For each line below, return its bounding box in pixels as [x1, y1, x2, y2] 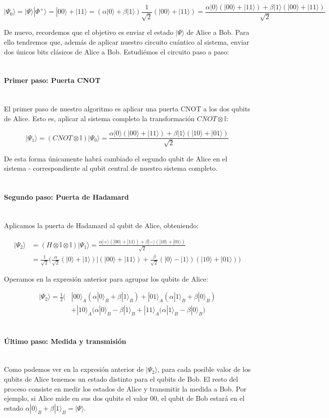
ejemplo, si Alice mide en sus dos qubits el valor [4, 393, 148, 403]
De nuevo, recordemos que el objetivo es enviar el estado [4, 27, 174, 37]
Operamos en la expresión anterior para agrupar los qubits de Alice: [4, 273, 208, 284]
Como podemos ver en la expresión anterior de [4, 364, 144, 374]
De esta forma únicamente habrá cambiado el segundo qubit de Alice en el [4, 153, 228, 163]
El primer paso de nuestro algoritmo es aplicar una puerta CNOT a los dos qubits [4, 104, 251, 114]
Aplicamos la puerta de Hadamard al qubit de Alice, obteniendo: [4, 220, 199, 231]
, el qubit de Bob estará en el [157, 393, 245, 403]
